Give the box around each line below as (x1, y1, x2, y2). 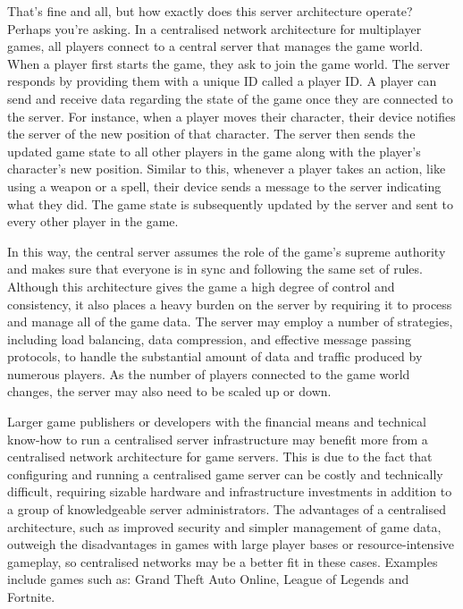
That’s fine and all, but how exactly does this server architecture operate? (7, 2, 413, 20)
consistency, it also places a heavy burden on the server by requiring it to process (7, 294, 452, 313)
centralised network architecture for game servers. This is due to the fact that (7, 447, 433, 466)
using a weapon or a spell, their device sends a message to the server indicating (7, 176, 442, 195)
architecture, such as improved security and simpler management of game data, (7, 517, 442, 536)
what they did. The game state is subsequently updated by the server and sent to (7, 194, 454, 213)
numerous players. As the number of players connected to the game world (7, 364, 410, 383)
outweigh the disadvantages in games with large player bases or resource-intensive (7, 535, 455, 554)
